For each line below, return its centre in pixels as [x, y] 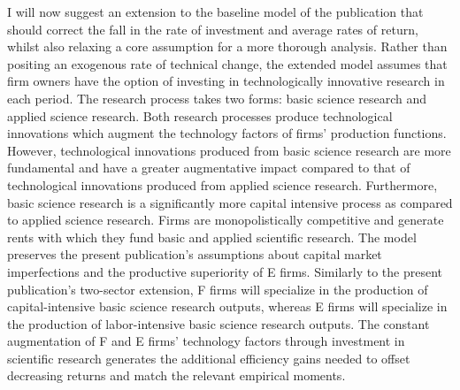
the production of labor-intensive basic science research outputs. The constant [218, 323]
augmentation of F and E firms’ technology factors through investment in [206, 341]
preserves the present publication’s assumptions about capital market [195, 254]
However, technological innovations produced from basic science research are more [229, 150]
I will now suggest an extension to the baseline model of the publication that [215, 11]
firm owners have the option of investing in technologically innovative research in [226, 81]
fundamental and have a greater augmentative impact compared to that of [209, 168]
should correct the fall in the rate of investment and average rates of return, [213, 29]
